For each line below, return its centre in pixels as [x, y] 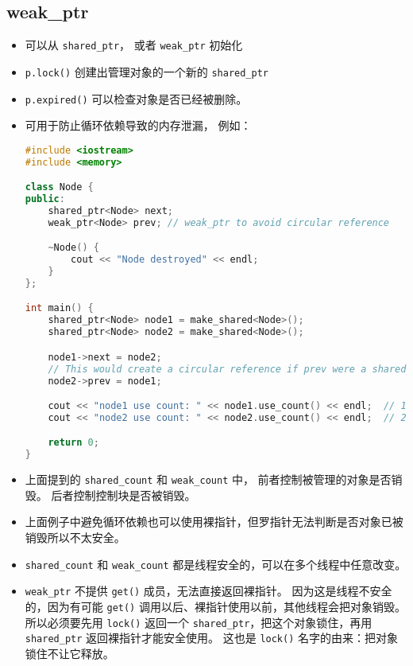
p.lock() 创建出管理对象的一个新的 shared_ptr [147, 71]
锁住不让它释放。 [69, 653]
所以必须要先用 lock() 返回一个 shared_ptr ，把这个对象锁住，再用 [199, 622]
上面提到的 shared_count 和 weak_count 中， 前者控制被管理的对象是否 [208, 479]
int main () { [59, 308]
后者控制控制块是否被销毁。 [124, 495]
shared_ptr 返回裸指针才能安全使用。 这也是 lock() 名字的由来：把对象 [212, 638]
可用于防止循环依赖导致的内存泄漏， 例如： [138, 125]
